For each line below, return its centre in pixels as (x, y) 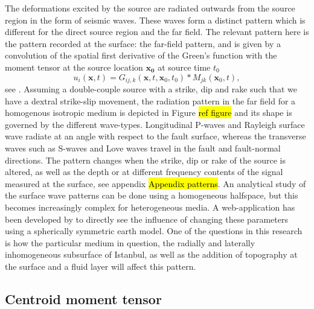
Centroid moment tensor (83, 298)
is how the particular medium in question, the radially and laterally (130, 242)
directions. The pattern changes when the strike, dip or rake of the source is (145, 160)
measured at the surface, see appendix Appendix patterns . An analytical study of (155, 183)
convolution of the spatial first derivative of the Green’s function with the (141, 55)
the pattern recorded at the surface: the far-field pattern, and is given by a (143, 43)
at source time (184, 67)
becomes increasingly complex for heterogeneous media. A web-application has (150, 207)
